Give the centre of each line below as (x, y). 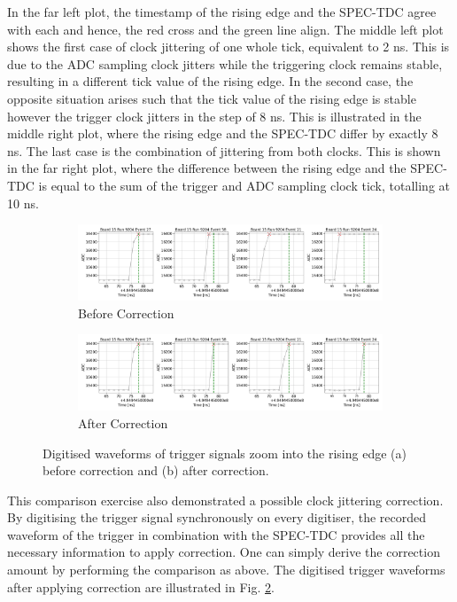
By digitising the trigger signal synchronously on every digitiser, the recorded (217, 517)
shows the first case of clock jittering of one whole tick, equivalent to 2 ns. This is (228, 47)
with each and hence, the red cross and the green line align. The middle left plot (225, 29)
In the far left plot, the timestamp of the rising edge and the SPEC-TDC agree (222, 12)
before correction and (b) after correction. (156, 470)
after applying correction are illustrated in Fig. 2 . (141, 586)
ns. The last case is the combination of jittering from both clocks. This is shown (224, 150)
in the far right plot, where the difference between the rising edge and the (207, 168)
